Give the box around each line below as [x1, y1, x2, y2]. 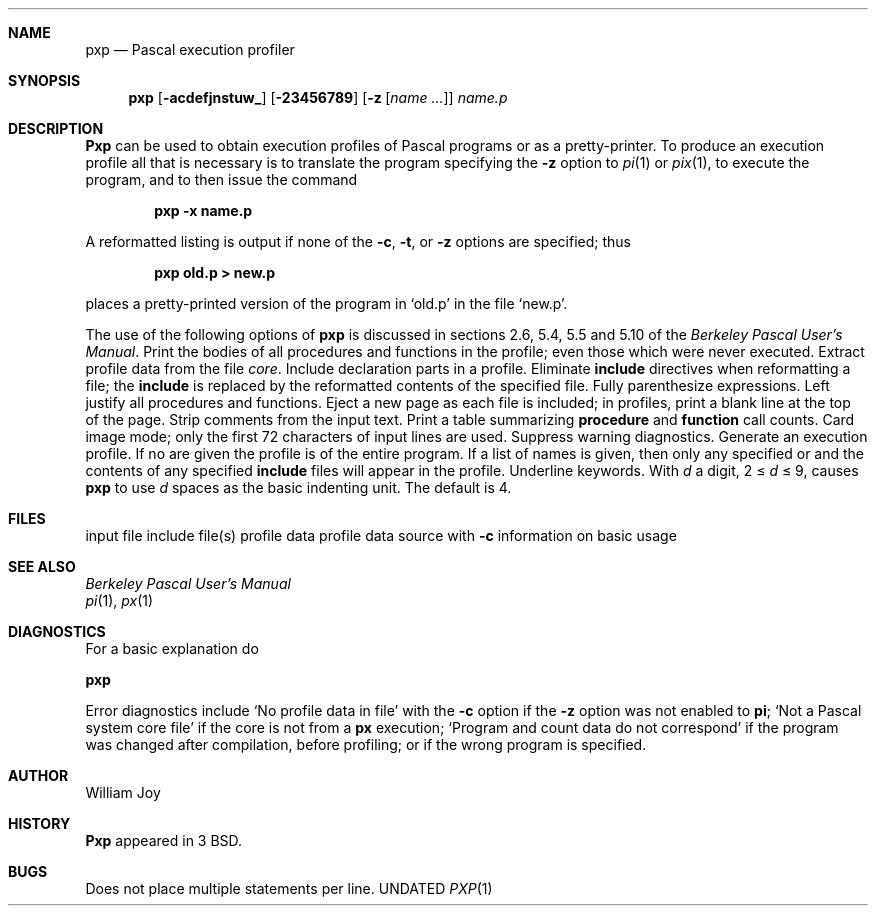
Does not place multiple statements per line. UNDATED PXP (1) [85, 880, 493, 897]
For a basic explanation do [85, 640, 259, 657]
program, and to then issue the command [85, 171, 358, 188]
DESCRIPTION [8, 120, 104, 137]
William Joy [85, 784, 161, 801]
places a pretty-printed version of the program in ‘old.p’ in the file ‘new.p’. [85, 295, 568, 312]
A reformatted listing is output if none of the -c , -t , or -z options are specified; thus [85, 233, 631, 250]
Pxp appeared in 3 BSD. [85, 832, 243, 849]
